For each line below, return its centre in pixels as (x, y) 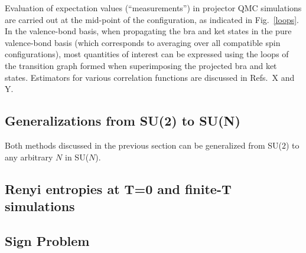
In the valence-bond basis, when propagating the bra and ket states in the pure (148, 31)
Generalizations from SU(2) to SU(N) (123, 121)
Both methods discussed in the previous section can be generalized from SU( (143, 145)
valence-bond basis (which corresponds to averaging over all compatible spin (143, 42)
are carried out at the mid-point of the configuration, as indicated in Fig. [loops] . (152, 19)
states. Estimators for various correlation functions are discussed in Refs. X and (150, 77)
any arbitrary (29, 157)
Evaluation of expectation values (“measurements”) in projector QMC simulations (153, 8)
